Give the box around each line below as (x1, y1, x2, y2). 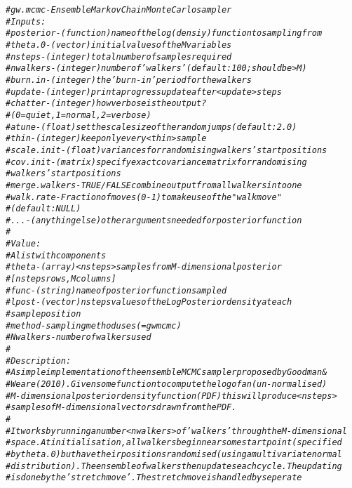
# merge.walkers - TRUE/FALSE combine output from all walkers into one (6, 180, 302, 190)
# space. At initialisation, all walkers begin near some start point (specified (6, 437, 342, 448)
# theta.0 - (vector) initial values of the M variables (6, 39, 232, 50)
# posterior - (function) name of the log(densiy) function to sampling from (6, 28, 323, 39)
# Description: (6, 355, 72, 366)
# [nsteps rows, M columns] (6, 274, 116, 284)
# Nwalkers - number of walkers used (6, 332, 151, 343)
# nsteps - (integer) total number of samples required (6, 51, 232, 62)
